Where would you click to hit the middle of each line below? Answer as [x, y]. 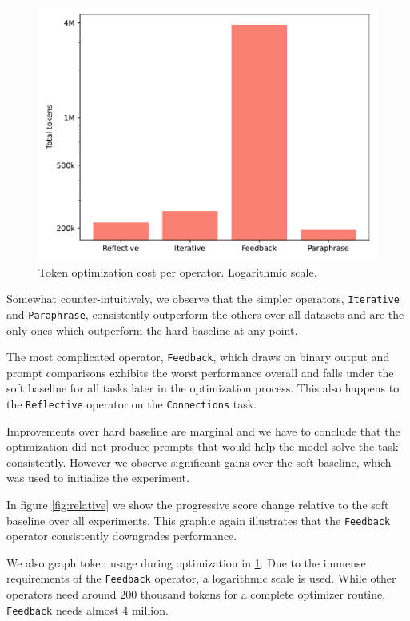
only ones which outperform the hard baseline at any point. [152, 330]
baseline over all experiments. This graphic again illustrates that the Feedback [199, 520]
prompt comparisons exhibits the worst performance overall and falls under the [200, 372]
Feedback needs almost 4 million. [88, 609]
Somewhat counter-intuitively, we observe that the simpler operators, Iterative [203, 299]
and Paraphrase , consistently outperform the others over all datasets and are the [205, 314]
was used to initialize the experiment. [98, 478]
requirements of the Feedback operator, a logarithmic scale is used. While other [201, 578]
